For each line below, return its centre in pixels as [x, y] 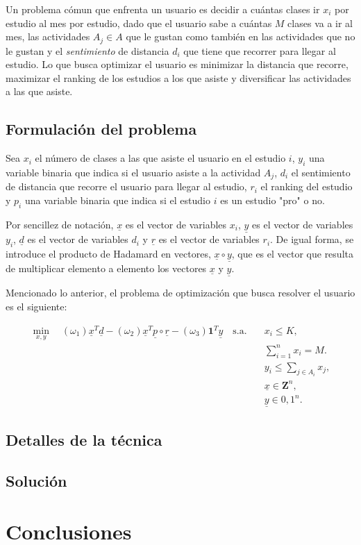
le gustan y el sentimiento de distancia [87, 50]
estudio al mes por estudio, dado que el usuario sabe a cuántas [139, 23]
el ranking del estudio [307, 186]
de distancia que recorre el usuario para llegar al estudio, [126, 186]
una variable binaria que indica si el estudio [117, 200]
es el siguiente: [36, 306]
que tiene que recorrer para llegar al [260, 50]
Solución [36, 480]
